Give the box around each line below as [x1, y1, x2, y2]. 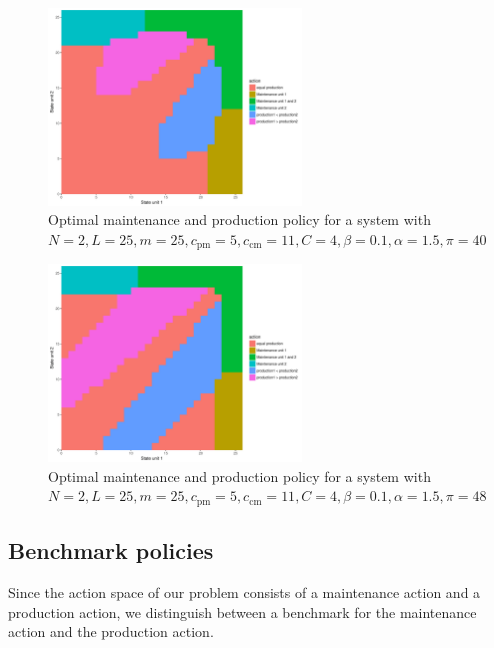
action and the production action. [8, 621, 214, 642]
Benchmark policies [8, 535, 214, 566]
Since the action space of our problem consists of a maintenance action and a [8, 581, 481, 602]
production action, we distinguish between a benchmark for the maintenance [8, 601, 477, 622]
